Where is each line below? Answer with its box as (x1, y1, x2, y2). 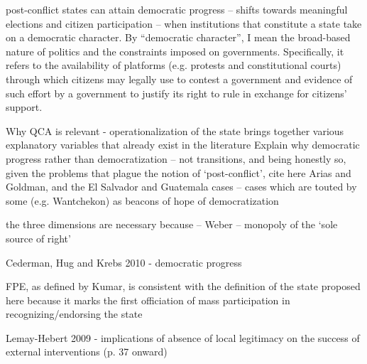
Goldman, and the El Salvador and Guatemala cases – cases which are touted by (6, 179, 357, 194)
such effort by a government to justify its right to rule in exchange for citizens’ (6, 85, 347, 100)
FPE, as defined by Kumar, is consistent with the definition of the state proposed (6, 279, 361, 294)
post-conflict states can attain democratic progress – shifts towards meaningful (6, 2, 348, 16)
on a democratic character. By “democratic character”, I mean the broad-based (6, 30, 351, 45)
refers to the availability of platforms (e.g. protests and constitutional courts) (6, 58, 341, 73)
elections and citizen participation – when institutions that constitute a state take (6, 16, 362, 31)
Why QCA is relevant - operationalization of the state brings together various (6, 123, 344, 138)
